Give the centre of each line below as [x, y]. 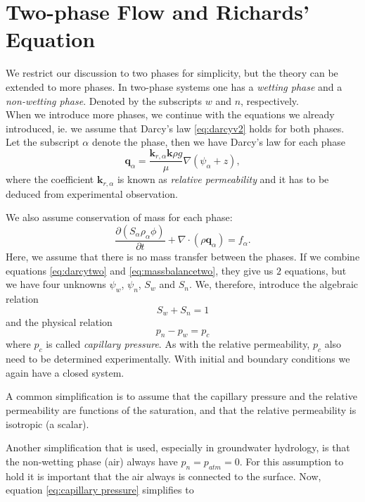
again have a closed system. [65, 372]
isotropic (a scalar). [47, 423]
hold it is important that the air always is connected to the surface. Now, [164, 476]
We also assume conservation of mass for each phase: [119, 217]
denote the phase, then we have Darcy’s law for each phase [219, 142]
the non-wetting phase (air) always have [92, 461]
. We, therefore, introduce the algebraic [274, 284]
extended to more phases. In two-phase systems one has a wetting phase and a [174, 86]
